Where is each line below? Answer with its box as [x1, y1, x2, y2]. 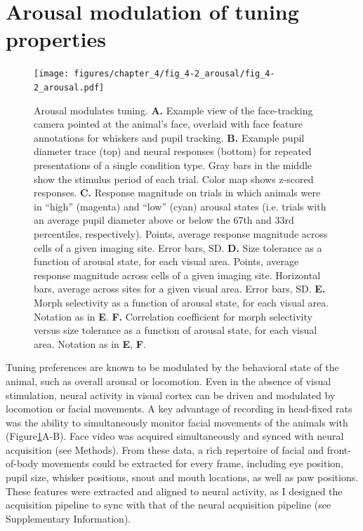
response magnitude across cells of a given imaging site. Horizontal [34, 267, 321, 282]
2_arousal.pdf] [34, 82, 105, 93]
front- [326, 442, 351, 457]
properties [6, 25, 106, 53]
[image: [34, 69, 70, 79]
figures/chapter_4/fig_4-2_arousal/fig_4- [74, 69, 275, 79]
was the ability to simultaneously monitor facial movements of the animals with [6, 415, 348, 429]
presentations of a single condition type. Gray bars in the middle [34, 158, 312, 172]
